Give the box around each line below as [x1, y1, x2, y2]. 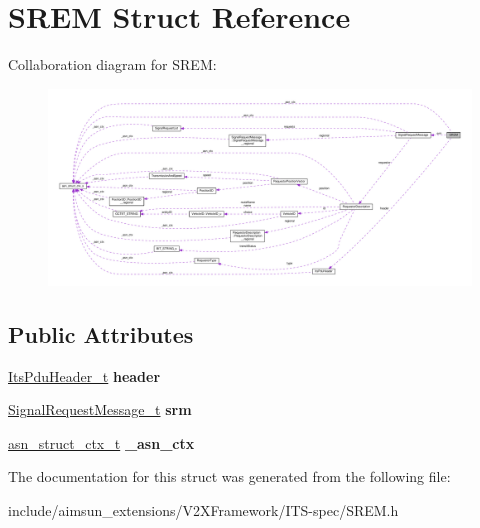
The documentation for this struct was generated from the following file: [8, 466, 451, 487]
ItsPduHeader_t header [8, 365, 161, 386]
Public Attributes [8, 318, 194, 349]
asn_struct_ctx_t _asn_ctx [8, 432, 195, 453]
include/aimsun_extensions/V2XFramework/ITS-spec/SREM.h [8, 499, 399, 520]
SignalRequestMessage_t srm [8, 399, 192, 420]
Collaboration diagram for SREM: [8, 54, 217, 75]
